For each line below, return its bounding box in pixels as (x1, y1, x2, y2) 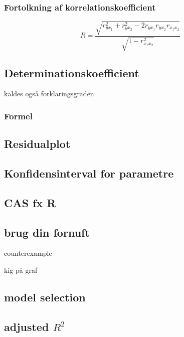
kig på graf (4, 264, 38, 275)
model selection (4, 289, 86, 304)
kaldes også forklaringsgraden (4, 88, 94, 99)
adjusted (4, 318, 49, 334)
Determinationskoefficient (4, 65, 139, 80)
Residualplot (4, 136, 71, 151)
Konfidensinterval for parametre (4, 165, 174, 181)
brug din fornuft (4, 224, 90, 240)
